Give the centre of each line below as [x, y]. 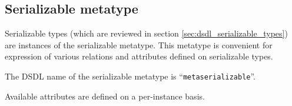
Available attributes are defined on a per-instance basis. [105, 96]
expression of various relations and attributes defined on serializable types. [139, 56]
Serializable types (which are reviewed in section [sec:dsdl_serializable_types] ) [146, 33]
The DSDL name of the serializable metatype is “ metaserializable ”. [130, 76]
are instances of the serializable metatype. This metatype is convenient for [139, 44]
